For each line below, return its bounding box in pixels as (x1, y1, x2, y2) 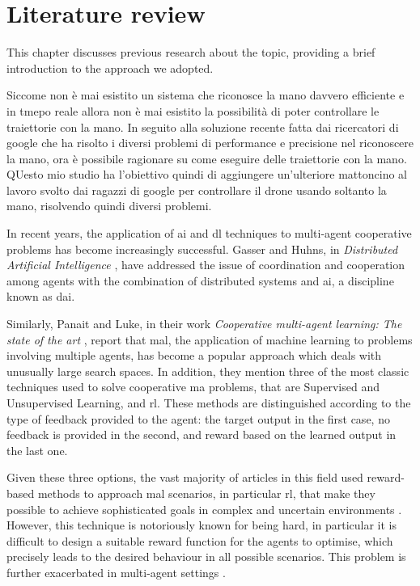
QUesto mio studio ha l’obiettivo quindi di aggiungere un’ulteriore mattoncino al (6, 166, 407, 183)
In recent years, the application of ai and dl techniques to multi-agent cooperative (6, 225, 412, 242)
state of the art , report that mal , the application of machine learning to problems (6, 331, 413, 348)
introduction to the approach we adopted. (6, 59, 214, 76)
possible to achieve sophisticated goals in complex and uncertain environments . (6, 500, 402, 517)
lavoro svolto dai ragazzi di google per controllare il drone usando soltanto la (6, 181, 387, 198)
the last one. (6, 441, 68, 458)
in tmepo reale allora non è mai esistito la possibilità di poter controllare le (6, 102, 380, 119)
